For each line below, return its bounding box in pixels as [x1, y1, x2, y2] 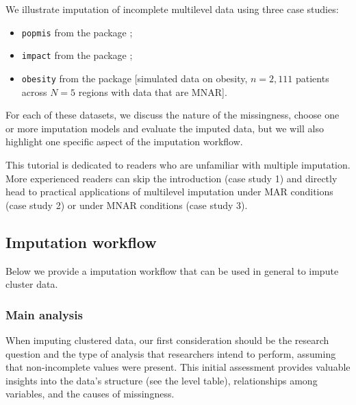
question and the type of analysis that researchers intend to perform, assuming [5, 346, 336, 360]
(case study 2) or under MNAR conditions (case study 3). [5, 197, 248, 212]
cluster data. [5, 277, 58, 291]
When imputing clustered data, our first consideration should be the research [5, 332, 329, 347]
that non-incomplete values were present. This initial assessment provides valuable [5, 360, 351, 374]
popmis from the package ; [21, 25, 133, 39]
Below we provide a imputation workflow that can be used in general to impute [5, 263, 339, 278]
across [21, 84, 47, 99]
